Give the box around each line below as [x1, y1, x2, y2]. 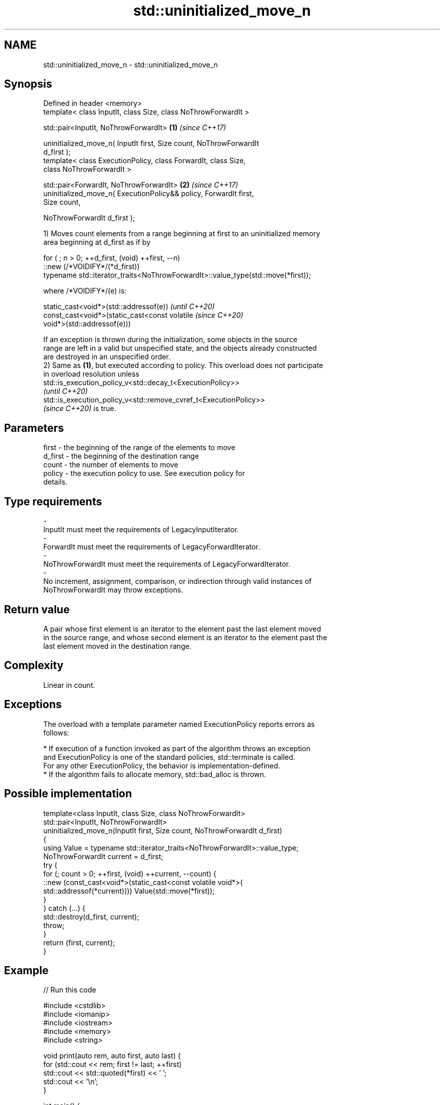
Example [4, 964, 49, 977]
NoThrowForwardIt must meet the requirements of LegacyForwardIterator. [43, 560, 290, 569]
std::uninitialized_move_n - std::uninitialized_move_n [43, 60, 218, 69]
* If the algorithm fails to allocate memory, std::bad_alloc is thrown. [43, 769, 266, 779]
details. [43, 477, 67, 487]
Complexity [4, 659, 64, 672]
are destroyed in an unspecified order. [43, 352, 171, 361]
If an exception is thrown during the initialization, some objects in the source [43, 335, 298, 344]
